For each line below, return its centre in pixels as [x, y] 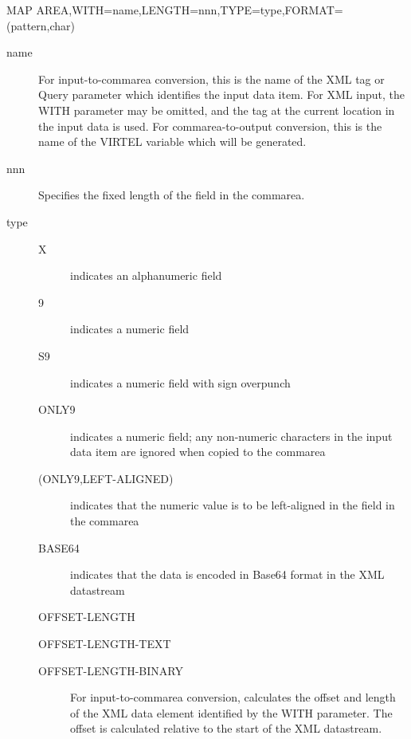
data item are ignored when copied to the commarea [198, 452]
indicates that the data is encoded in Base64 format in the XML [227, 574]
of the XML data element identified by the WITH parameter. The [231, 712]
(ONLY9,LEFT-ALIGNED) [106, 478]
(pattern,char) [41, 25]
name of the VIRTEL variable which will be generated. [172, 142]
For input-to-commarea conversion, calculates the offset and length [233, 697]
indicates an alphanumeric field [146, 275]
